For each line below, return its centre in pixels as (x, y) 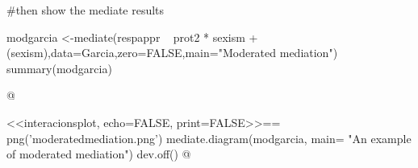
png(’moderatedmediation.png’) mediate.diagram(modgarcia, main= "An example (209, 138)
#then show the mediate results (86, 10)
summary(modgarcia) (59, 68)
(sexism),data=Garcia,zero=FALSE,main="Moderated (142, 53)
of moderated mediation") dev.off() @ (99, 154)
